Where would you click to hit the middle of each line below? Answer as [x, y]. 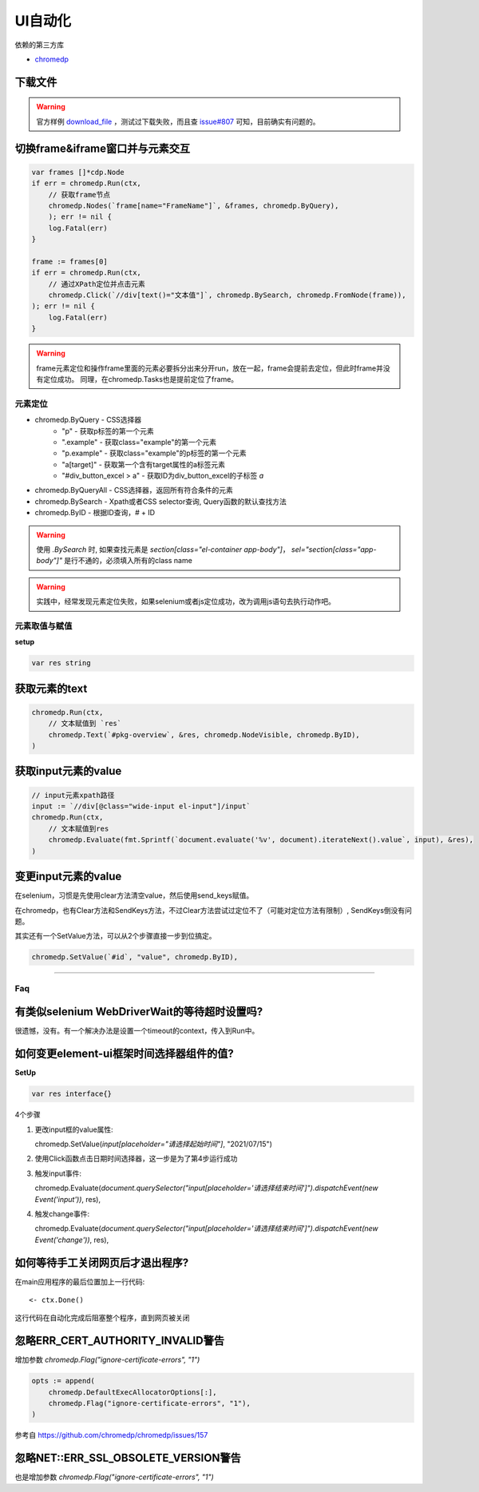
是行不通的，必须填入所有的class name [129, 561]
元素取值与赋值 [44, 625]
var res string [61, 663]
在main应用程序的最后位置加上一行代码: [80, 1281]
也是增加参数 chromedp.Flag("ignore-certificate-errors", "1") [115, 1477]
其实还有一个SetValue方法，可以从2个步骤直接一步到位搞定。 [115, 936]
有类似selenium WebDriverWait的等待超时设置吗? [139, 1012]
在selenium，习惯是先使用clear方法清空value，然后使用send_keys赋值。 [134, 895]
